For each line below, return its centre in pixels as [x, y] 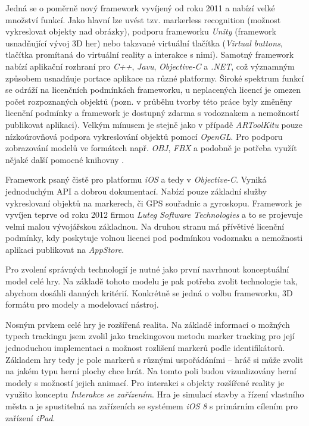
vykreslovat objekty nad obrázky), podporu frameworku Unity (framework [141, 31]
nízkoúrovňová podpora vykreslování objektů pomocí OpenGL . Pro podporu [144, 136]
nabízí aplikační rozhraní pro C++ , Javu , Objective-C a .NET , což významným [150, 66]
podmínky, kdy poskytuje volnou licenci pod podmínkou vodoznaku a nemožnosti [154, 238]
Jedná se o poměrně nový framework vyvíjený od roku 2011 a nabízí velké [140, 8]
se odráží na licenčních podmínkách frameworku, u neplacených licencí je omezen [153, 90]
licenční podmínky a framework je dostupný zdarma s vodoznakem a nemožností [152, 113]
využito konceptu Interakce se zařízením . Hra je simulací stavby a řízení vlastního [155, 394]
